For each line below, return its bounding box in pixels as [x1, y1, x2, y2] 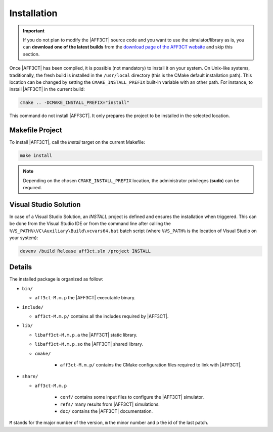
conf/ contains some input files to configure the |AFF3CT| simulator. [60, 394, 204, 400]
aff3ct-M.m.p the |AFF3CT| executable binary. [34, 295, 136, 301]
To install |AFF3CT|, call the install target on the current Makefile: [9, 139, 145, 145]
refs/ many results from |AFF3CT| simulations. [60, 401, 160, 407]
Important [23, 28, 45, 34]
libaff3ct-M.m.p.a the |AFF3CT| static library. [34, 332, 138, 338]
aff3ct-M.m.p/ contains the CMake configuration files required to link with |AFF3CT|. [60, 361, 242, 368]
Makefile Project [9, 126, 63, 135]
